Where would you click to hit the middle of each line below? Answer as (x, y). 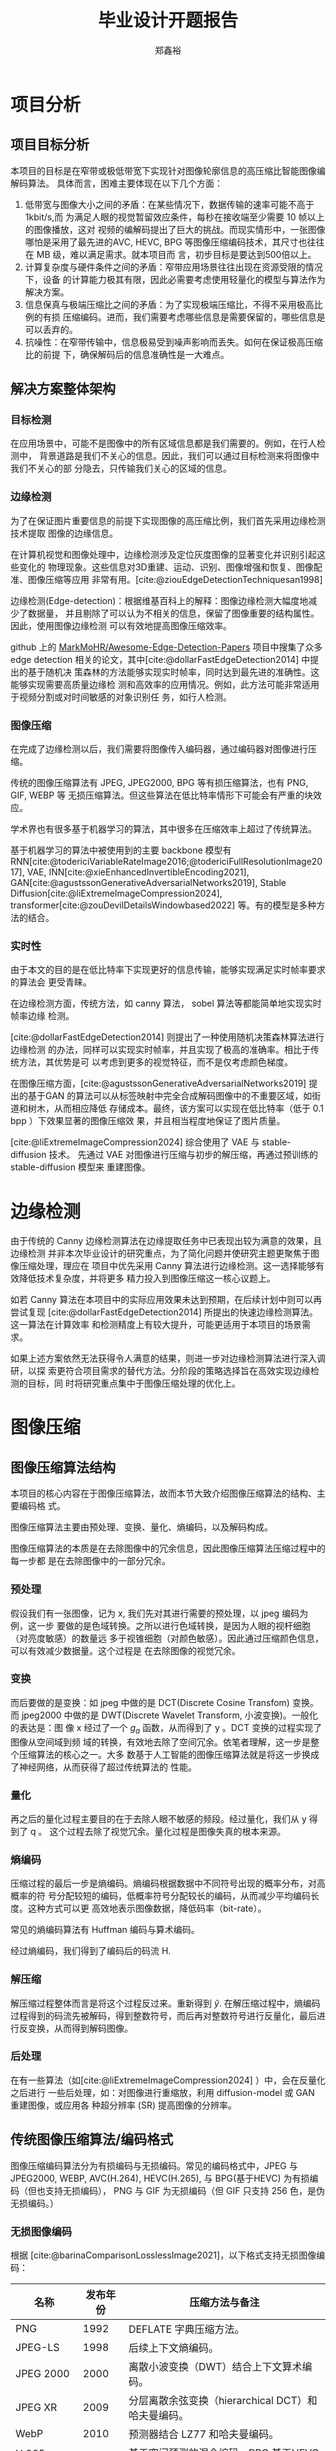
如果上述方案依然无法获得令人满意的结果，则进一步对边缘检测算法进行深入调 (168, 1358)
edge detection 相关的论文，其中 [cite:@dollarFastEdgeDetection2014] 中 (160, 659)
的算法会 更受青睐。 (51, 982)
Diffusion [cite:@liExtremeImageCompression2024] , (116, 893)
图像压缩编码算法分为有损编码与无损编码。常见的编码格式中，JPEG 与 (154, 2165)
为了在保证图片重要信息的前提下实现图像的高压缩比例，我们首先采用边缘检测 (168, 520)
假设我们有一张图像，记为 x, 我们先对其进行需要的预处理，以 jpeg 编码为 (159, 1613)
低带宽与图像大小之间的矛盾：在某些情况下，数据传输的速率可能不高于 (169, 204)
